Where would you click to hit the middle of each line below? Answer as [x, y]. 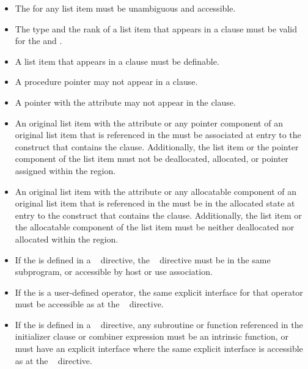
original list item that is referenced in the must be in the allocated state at [155, 203]
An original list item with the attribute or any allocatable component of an [156, 191]
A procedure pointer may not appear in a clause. [106, 82]
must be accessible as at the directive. [89, 304]
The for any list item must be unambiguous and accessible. [125, 8]
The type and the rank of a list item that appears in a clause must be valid [156, 28]
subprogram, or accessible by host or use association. [114, 272]
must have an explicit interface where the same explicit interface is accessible [159, 349]
